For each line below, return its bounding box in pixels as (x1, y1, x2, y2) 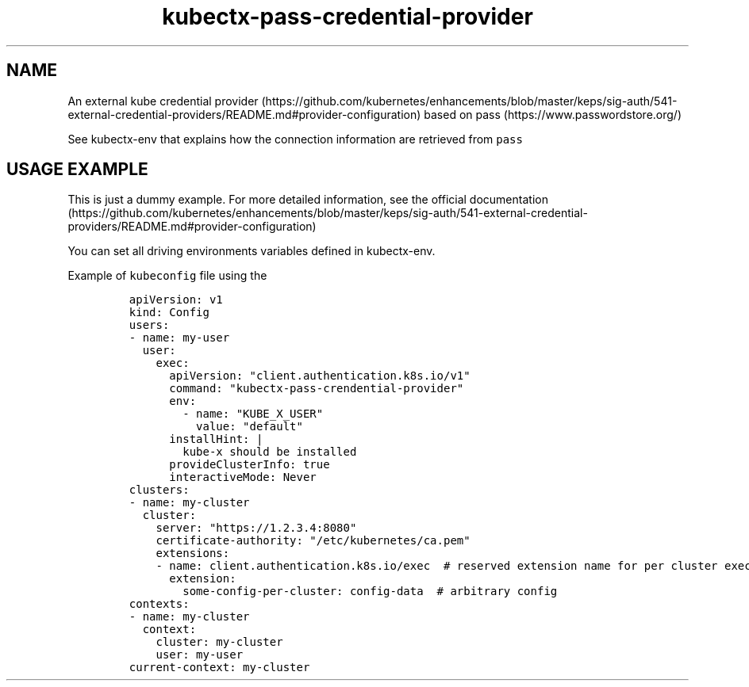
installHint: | (169, 433, 263, 446)
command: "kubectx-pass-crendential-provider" (169, 382, 464, 395)
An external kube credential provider (67, 94, 259, 108)
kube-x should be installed (182, 445, 357, 459)
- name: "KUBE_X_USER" (182, 407, 324, 421)
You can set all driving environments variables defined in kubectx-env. (67, 244, 436, 258)
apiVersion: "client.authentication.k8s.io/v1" (169, 369, 471, 383)
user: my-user (156, 648, 244, 662)
